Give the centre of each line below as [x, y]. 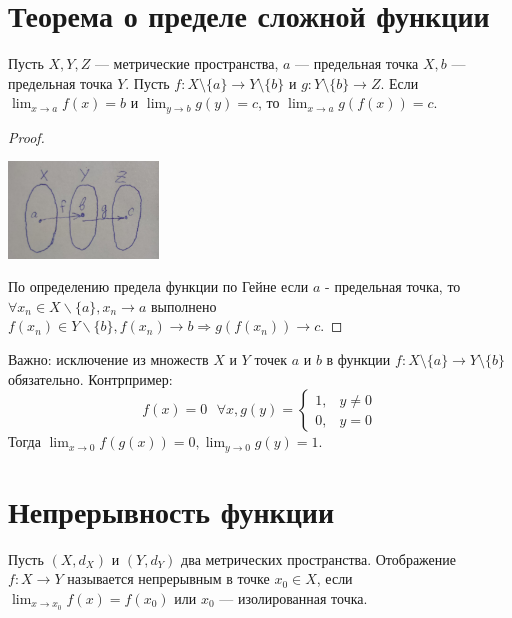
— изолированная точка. [293, 597]
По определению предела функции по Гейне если [158, 286]
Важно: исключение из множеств [108, 359]
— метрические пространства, [186, 63]
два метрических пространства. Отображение [318, 558]
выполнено [184, 305]
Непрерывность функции [171, 510]
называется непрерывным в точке [168, 578]
